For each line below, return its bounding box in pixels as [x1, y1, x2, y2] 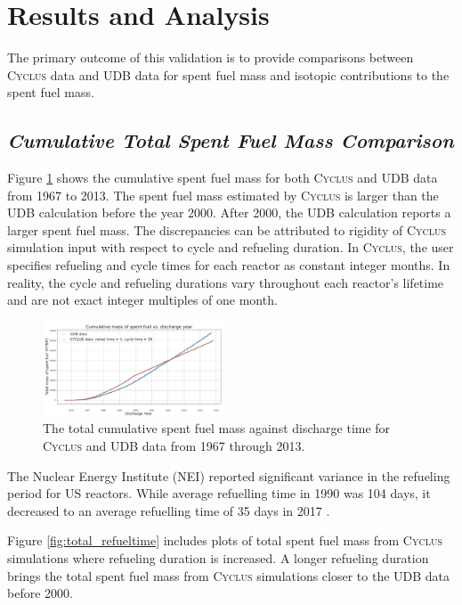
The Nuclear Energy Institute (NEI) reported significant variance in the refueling [7, 466, 450, 485]
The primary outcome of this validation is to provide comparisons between [7, 48, 414, 67]
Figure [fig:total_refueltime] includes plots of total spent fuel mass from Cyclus [7, 531, 442, 550]
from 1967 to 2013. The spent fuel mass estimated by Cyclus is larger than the [7, 185, 439, 204]
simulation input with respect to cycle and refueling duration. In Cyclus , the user [7, 238, 454, 257]
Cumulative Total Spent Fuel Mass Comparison [7, 127, 454, 154]
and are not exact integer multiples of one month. [7, 290, 278, 309]
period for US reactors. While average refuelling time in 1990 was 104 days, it [7, 484, 431, 503]
